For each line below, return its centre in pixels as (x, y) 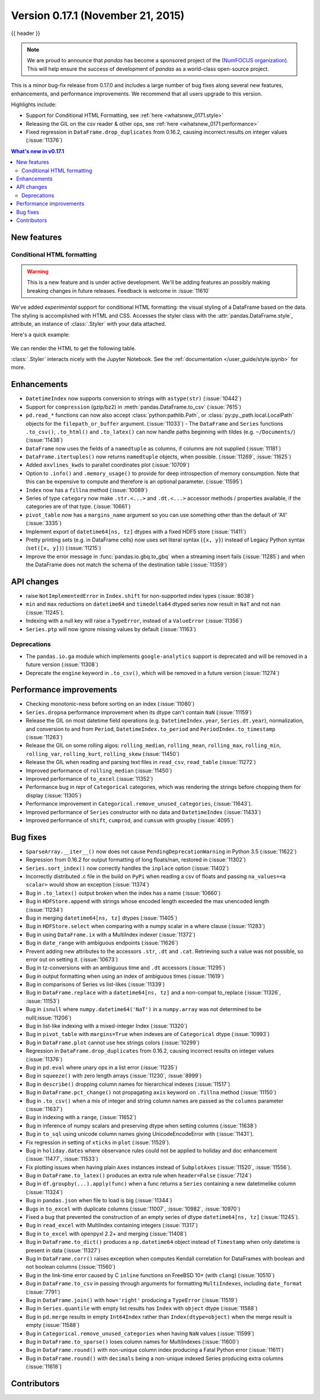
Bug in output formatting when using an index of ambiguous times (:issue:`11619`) (125, 976)
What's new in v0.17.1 (38, 151)
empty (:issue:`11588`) (53, 1325)
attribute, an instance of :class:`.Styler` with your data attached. (89, 324)
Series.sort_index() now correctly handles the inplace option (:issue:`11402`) (127, 868)
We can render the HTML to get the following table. (73, 348)
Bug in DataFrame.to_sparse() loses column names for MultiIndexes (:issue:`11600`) (132, 1341)
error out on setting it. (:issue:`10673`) (72, 959)
